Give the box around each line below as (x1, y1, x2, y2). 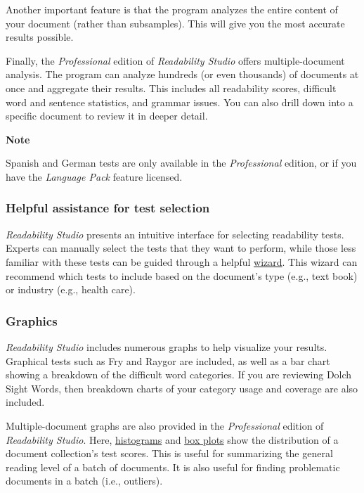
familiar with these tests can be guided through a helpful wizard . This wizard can (6, 254, 358, 269)
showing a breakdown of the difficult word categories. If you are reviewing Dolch (6, 367, 352, 382)
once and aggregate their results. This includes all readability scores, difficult (6, 80, 337, 95)
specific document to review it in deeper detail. (6, 108, 208, 123)
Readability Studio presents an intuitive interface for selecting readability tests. (6, 226, 344, 241)
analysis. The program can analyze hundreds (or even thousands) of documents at (6, 67, 359, 82)
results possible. (6, 30, 74, 44)
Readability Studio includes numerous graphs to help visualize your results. (6, 339, 327, 354)
